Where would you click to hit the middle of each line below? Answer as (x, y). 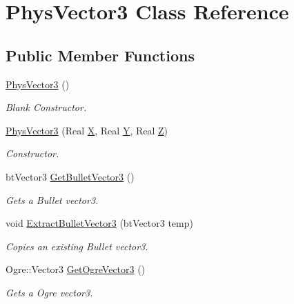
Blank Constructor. (46, 107)
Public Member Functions (100, 55)
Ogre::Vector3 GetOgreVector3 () (76, 269)
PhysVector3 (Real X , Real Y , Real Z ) (87, 130)
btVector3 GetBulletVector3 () (70, 176)
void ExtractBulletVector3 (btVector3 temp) (99, 223)
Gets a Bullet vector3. (52, 200)
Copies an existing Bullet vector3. (77, 246)
